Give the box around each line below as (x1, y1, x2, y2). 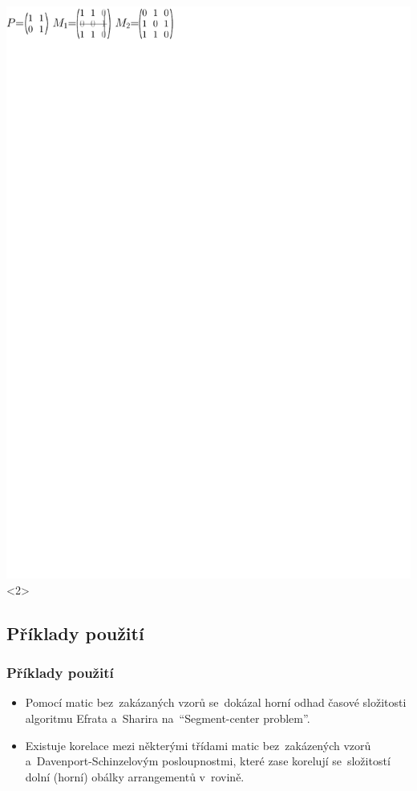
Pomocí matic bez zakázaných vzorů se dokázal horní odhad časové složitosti (25, 694, 407, 711)
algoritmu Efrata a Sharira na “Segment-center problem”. (25, 709, 310, 726)
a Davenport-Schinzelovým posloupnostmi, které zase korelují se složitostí (25, 752, 391, 769)
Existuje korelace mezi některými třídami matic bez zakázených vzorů (25, 736, 371, 753)
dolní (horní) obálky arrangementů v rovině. (25, 768, 245, 785)
